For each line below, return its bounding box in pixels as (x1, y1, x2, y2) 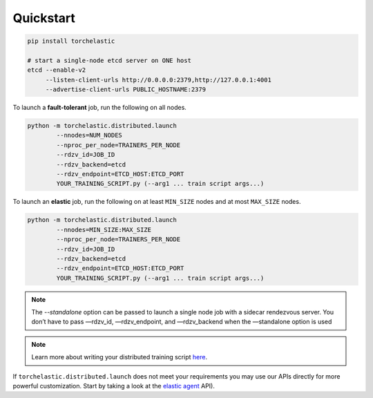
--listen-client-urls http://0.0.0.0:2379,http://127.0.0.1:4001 (45, 76, 272, 84)
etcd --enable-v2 (27, 66, 86, 74)
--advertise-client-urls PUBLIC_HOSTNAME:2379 (45, 86, 207, 93)
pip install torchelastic (27, 37, 115, 45)
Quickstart (12, 10, 76, 26)
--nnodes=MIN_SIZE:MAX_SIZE (56, 225, 152, 234)
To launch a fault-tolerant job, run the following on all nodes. (12, 104, 186, 112)
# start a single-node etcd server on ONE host (27, 56, 191, 64)
